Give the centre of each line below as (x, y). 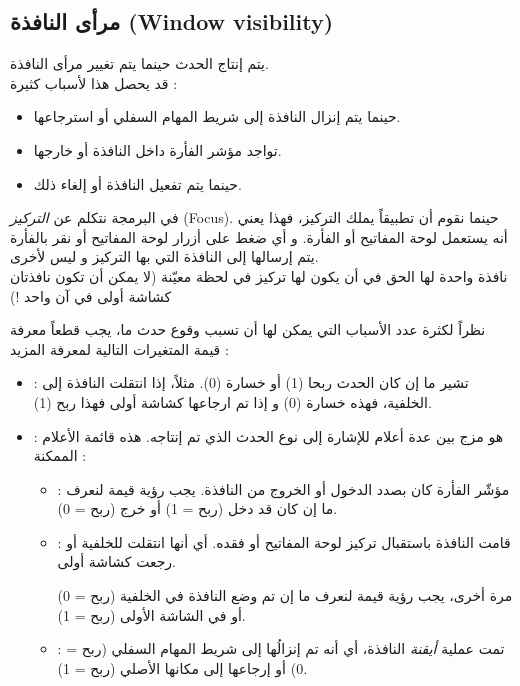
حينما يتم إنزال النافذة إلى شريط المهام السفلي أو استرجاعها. (217, 116)
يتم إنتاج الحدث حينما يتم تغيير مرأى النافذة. (139, 63)
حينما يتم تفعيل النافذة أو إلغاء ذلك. (137, 183)
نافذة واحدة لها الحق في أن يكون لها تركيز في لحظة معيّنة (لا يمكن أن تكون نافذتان (259, 275)
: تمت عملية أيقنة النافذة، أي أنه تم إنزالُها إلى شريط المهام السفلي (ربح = (281, 648)
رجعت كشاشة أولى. (116, 561)
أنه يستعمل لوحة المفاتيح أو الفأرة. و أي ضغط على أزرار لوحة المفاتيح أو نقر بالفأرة (259, 236)
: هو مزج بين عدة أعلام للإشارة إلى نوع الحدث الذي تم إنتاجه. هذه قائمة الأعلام (268, 435)
